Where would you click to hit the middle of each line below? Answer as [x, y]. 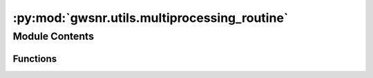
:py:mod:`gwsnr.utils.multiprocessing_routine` [151, 18]
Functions [35, 58]
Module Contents [54, 36]
